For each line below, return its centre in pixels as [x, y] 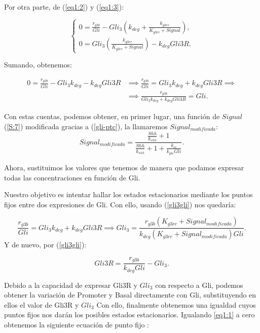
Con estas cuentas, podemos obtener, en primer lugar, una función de [112, 116]
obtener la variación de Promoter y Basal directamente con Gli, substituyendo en [130, 295]
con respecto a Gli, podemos [199, 285]
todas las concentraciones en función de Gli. [72, 177]
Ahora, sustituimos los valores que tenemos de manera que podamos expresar [124, 167]
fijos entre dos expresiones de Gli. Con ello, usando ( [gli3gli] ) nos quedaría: [120, 204]
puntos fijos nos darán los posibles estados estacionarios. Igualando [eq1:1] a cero [129, 314]
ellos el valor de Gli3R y [42, 304]
